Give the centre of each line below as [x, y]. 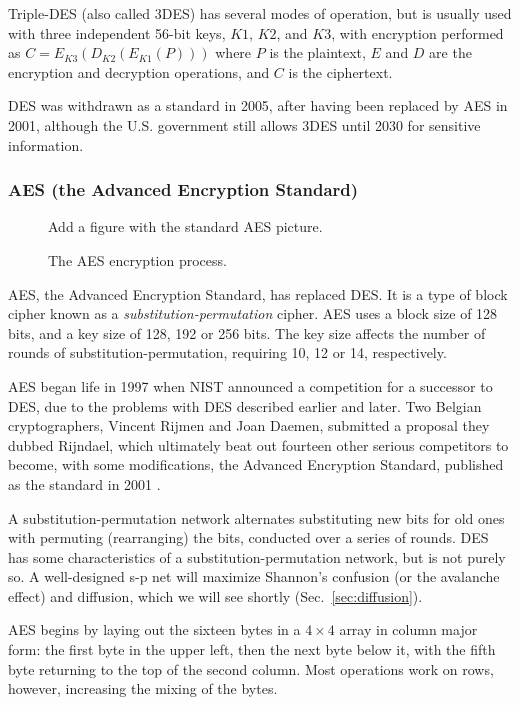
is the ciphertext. [340, 71]
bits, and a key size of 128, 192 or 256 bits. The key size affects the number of [247, 332]
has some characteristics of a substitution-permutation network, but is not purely [257, 556]
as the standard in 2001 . [84, 483]
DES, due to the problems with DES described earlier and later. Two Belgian [245, 405]
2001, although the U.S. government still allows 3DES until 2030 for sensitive [244, 124]
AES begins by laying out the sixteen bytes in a [154, 629]
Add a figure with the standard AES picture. [185, 226]
